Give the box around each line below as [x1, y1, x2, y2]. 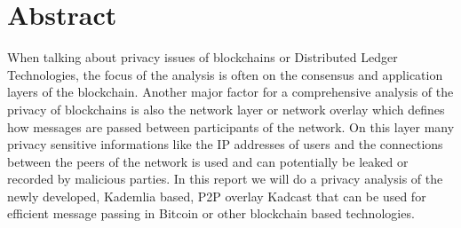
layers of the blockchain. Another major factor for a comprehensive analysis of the [7, 83, 454, 101]
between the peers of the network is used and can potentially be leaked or [7, 152, 409, 170]
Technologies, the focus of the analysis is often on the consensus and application [7, 65, 443, 83]
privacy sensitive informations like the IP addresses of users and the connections [7, 135, 443, 153]
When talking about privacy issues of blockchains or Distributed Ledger [7, 48, 398, 67]
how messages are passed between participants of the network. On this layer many [7, 117, 455, 136]
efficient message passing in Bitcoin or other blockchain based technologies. [7, 204, 415, 223]
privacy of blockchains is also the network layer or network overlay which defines [7, 99, 445, 118]
